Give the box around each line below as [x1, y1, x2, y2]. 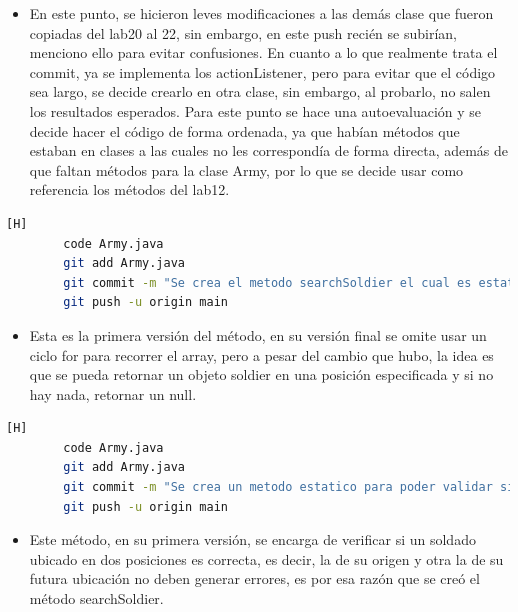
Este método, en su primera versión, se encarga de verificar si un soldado [29, 529, 476, 550]
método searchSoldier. [29, 588, 164, 609]
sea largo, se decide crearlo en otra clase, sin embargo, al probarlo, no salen [29, 81, 491, 102]
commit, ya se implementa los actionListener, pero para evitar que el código [29, 61, 496, 82]
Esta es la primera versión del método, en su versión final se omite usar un [29, 324, 487, 345]
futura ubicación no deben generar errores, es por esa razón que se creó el [29, 568, 480, 589]
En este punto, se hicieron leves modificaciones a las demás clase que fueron [29, 3, 494, 23]
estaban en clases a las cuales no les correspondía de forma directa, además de [29, 140, 509, 161]
